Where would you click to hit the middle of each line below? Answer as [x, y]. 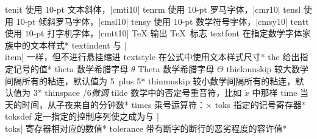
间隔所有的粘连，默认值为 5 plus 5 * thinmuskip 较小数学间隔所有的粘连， [150, 80]
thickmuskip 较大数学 [268, 68]
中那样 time [275, 93]
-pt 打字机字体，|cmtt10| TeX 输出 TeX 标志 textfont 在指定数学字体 [168, 33]
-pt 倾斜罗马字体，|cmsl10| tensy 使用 [98, 21]
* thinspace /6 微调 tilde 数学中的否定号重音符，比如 [140, 93]
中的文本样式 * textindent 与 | [70, 45]
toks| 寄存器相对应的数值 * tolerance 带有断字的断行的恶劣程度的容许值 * [146, 128]
